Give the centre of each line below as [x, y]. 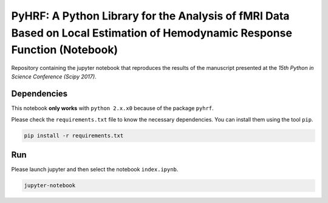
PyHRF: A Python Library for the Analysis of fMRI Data [150, 16]
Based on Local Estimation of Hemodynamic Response [152, 33]
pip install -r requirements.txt [74, 136]
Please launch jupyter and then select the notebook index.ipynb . [95, 170]
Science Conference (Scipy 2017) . [54, 77]
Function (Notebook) [65, 50]
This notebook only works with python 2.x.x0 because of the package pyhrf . [112, 108]
